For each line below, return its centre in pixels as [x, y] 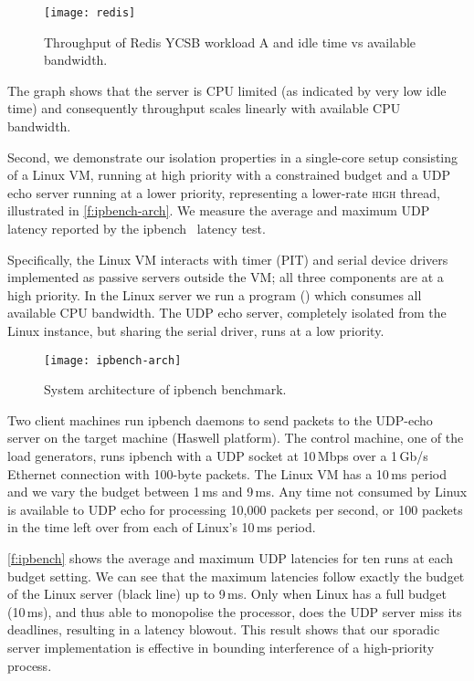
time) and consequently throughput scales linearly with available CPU [204, 108]
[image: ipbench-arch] [113, 360]
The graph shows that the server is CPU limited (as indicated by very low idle [227, 90]
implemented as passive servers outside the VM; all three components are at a [226, 277]
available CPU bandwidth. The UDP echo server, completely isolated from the [227, 313]
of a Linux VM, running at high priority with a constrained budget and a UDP [229, 175]
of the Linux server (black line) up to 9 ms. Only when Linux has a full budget [227, 594]
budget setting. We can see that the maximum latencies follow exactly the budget [236, 576]
